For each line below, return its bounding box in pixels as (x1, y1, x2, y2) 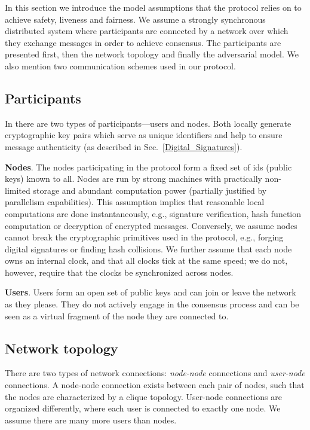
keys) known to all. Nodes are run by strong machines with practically (5, 172, 262, 185)
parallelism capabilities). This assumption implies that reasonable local (5, 196, 265, 208)
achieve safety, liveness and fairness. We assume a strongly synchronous (5, 13, 266, 25)
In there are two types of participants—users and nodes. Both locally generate (5, 117, 291, 129)
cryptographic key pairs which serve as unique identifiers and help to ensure (5, 129, 283, 141)
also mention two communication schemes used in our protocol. (5, 59, 236, 72)
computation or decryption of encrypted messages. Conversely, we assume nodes (5, 219, 297, 231)
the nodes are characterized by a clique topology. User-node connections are (5, 390, 282, 402)
